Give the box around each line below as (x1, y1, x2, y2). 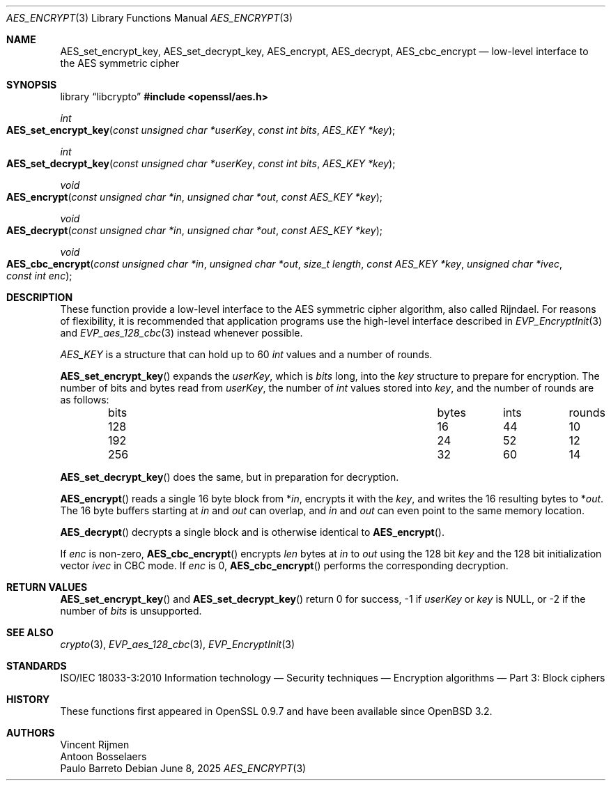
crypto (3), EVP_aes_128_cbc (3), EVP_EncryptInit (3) (60, 638, 295, 650)
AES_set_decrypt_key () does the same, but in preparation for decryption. (60, 471, 399, 483)
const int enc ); (6, 270, 72, 282)
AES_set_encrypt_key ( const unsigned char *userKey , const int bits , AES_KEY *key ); (6, 124, 396, 136)
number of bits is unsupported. (60, 605, 202, 617)
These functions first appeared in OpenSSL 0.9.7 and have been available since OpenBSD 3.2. (60, 705, 493, 717)
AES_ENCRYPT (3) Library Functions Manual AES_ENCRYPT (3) (6, 12, 293, 24)
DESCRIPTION (6, 291, 73, 303)
